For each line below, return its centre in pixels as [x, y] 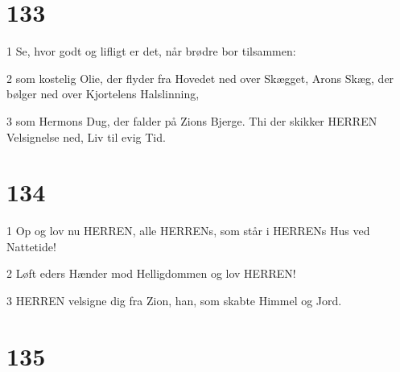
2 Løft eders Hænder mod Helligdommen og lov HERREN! [151, 273]
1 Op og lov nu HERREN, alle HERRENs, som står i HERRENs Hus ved [188, 231]
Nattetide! [31, 246]
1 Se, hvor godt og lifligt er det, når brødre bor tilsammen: [151, 51]
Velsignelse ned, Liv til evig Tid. [86, 136]
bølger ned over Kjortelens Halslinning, [103, 94]
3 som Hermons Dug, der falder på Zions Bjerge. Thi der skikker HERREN [192, 120]
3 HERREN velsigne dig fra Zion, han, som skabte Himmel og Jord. [174, 300]
